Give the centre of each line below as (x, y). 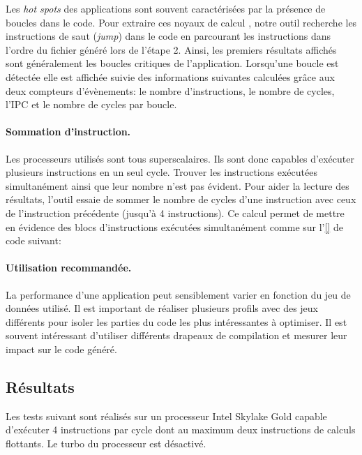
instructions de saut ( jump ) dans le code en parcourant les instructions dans (168, 36)
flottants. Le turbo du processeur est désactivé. (106, 443)
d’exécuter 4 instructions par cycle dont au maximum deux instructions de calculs (181, 430)
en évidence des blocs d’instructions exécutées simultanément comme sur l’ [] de (174, 226)
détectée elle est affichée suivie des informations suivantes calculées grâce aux (170, 76)
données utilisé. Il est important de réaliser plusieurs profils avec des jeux (162, 308)
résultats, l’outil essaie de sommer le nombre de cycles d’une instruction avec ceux (181, 199)
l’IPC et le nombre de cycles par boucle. (91, 104)
